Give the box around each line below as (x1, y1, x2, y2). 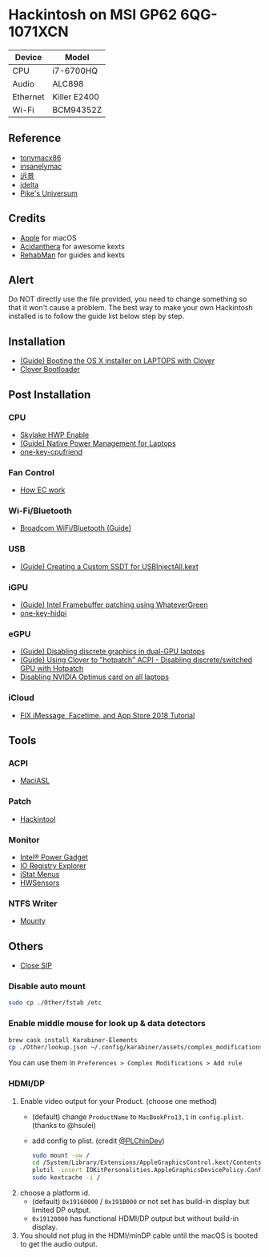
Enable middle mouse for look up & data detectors (8, 1018, 206, 1029)
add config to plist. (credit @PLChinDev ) (31, 1136, 166, 1146)
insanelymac (19, 161, 62, 171)
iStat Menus (19, 869, 60, 879)
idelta (19, 180, 39, 189)
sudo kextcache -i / (31, 1174, 101, 1182)
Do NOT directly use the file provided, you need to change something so (8, 294, 247, 304)
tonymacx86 (19, 152, 62, 162)
